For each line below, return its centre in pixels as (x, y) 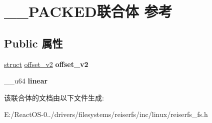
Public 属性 (33, 43)
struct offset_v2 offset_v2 (46, 64)
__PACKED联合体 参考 (88, 11)
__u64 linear (26, 81)
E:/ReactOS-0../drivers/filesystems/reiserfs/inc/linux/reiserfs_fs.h (106, 114)
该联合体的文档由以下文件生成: (54, 97)
